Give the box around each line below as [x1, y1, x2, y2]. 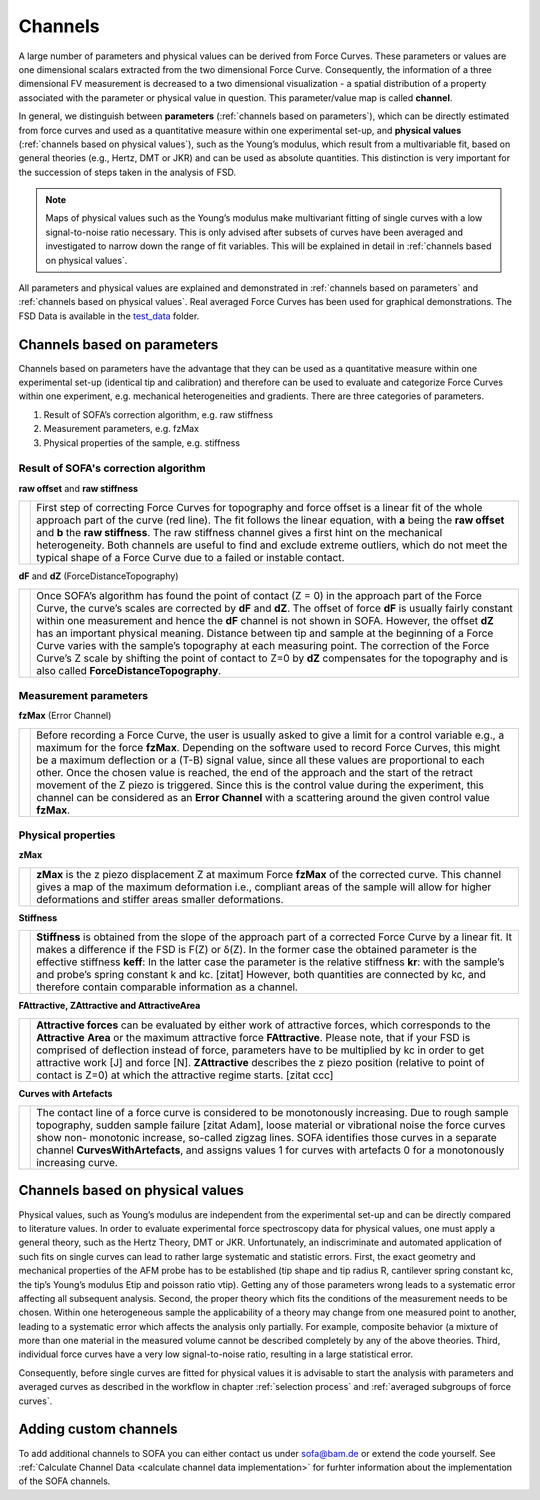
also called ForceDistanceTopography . [36, 663, 222, 677]
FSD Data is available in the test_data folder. [18, 310, 200, 322]
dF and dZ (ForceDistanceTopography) [18, 570, 179, 582]
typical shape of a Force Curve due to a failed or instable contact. [36, 551, 345, 565]
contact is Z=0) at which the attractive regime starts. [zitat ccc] [36, 1068, 334, 1082]
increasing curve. [36, 1156, 119, 1170]
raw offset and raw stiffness [18, 482, 139, 494]
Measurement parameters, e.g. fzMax [43, 423, 200, 435]
